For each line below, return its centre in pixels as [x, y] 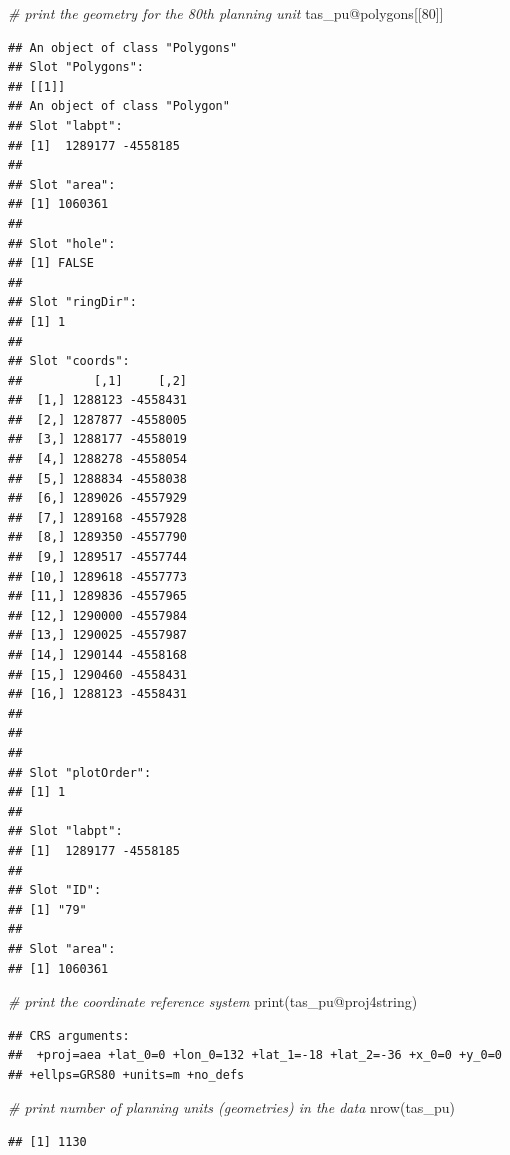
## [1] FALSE [51, 263]
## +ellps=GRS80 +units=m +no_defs [126, 1074]
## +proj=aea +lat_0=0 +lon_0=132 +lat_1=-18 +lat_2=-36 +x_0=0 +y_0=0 [255, 1055]
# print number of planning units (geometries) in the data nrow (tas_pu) [231, 1107]
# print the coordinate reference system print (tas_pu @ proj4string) [213, 1001]
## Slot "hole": [62, 243]
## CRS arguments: [69, 1035]
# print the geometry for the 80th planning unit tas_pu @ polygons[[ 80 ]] [226, 13]
